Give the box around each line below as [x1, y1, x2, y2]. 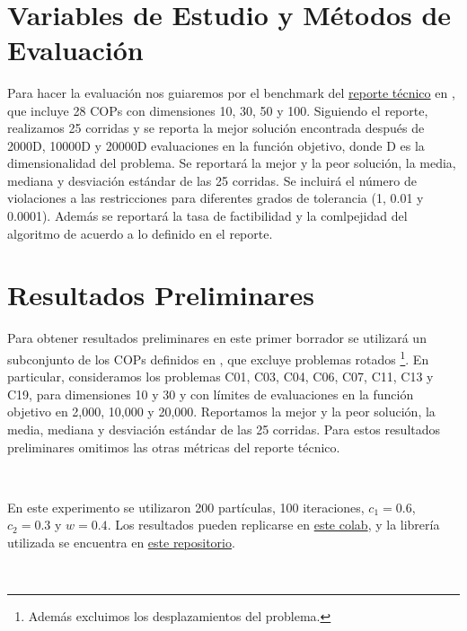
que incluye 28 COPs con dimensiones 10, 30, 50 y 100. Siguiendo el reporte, [7, 101, 428, 119]
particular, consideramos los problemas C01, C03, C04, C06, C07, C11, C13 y [7, 367, 434, 386]
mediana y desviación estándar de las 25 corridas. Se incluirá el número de [7, 171, 417, 189]
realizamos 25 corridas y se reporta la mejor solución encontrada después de [7, 118, 425, 137]
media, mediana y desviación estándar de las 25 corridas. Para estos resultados [7, 420, 441, 438]
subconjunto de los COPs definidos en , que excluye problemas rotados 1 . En [7, 346, 429, 368]
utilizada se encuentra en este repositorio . [7, 532, 235, 551]
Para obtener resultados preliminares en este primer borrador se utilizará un [7, 329, 427, 347]
